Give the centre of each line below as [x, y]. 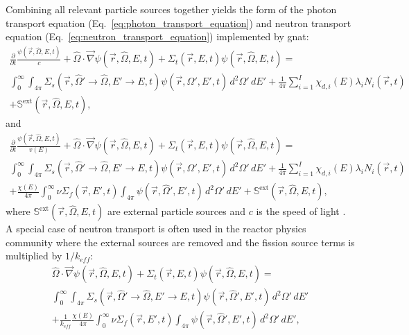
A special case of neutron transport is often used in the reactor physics [156, 229]
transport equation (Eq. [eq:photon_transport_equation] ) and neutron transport [179, 23]
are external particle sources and [177, 211]
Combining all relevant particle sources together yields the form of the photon [171, 9]
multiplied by [34, 256]
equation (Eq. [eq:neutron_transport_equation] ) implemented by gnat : [157, 36]
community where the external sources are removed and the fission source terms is [180, 242]
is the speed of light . [301, 211]
